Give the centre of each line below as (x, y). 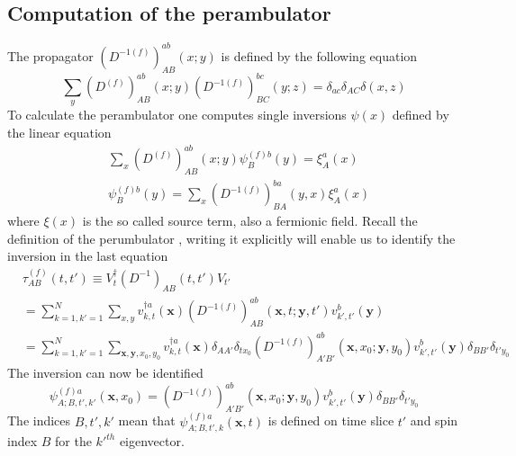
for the (73, 441)
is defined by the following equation (319, 55)
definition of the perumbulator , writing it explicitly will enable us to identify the (231, 238)
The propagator (50, 55)
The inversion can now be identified (105, 373)
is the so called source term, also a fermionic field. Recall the (250, 221)
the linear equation (59, 132)
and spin (434, 420)
